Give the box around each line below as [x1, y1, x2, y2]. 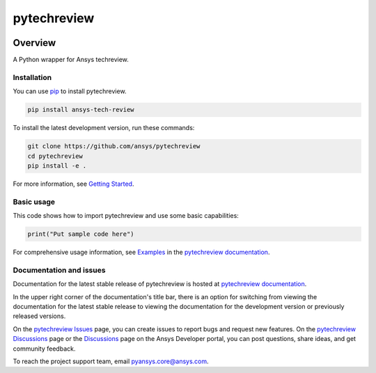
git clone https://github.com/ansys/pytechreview [27, 143, 201, 150]
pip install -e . [27, 161, 87, 170]
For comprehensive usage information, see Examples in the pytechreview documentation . [13, 248, 270, 257]
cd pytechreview [27, 152, 84, 160]
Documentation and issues [13, 265, 106, 275]
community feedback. [13, 344, 76, 353]
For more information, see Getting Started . [13, 180, 134, 188]
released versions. [13, 312, 66, 320]
